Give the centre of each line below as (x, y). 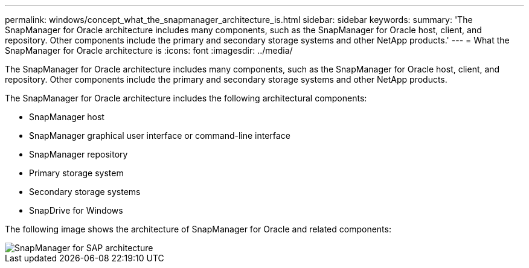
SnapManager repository (79, 154)
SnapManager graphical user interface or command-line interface (160, 136)
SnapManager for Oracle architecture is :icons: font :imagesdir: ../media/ (149, 50)
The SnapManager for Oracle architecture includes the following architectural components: (186, 98)
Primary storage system (76, 173)
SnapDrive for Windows (76, 210)
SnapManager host (67, 117)
